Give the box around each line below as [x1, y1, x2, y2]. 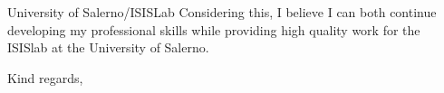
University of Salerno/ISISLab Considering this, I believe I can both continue [7, 3, 437, 21]
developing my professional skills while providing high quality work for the [7, 20, 420, 39]
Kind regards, [7, 68, 83, 87]
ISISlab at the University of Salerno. [7, 38, 209, 57]
